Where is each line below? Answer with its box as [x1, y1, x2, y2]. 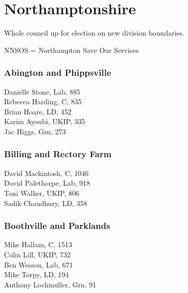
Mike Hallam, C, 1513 [4, 239, 72, 250]
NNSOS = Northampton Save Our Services [4, 44, 139, 55]
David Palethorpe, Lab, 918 [4, 178, 90, 188]
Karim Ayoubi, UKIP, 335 [4, 116, 85, 127]
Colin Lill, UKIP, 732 [4, 249, 71, 259]
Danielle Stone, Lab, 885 [4, 86, 81, 97]
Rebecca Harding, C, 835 [4, 96, 82, 107]
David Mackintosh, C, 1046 [4, 167, 89, 178]
